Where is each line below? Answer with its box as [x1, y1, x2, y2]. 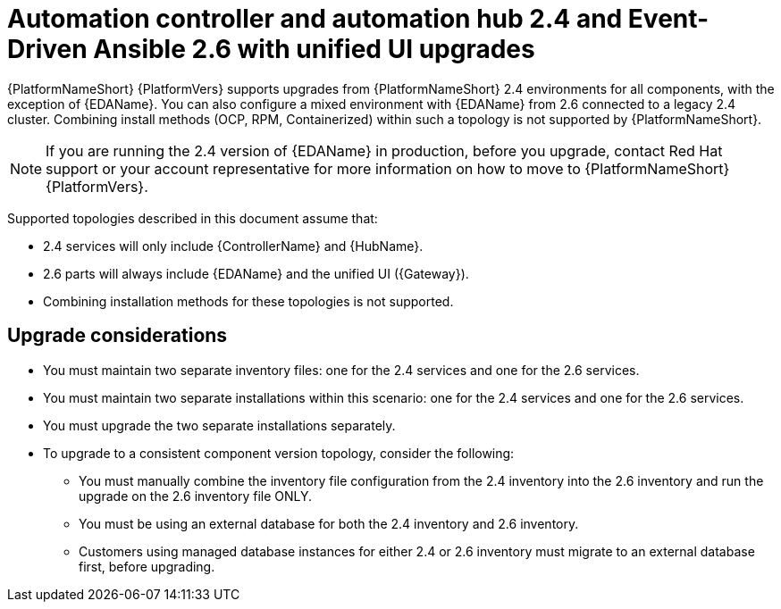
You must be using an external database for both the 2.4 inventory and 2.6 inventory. [79, 515, 579, 531]
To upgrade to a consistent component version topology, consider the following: [43, 445, 515, 461]
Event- [627, 4, 710, 34]
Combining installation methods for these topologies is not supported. [43, 293, 454, 309]
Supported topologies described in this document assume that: [7, 210, 378, 226]
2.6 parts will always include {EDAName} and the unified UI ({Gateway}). [43, 265, 469, 281]
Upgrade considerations [7, 324, 228, 347]
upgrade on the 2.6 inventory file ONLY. [79, 488, 313, 504]
